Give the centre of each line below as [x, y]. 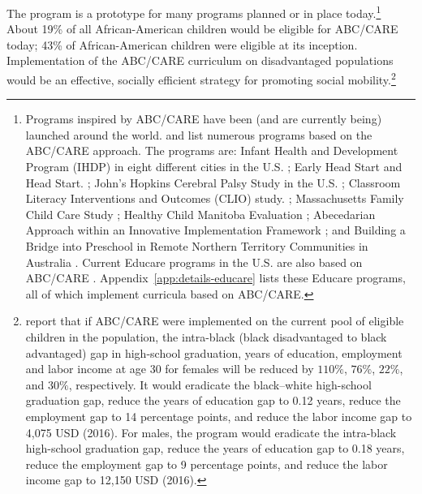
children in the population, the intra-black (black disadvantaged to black [206, 337]
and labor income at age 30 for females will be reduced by [170, 369]
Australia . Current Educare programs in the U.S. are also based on [194, 262]
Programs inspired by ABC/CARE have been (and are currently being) [204, 119]
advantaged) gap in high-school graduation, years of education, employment [214, 352]
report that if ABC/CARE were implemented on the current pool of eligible [215, 321]
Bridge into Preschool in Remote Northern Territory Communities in [197, 246]
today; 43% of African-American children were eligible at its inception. [182, 44]
